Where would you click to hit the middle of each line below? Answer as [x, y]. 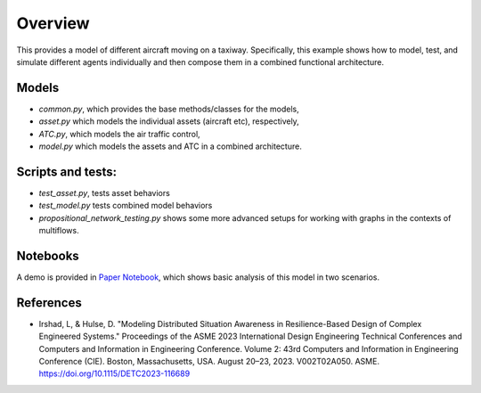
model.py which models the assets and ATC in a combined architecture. [170, 146]
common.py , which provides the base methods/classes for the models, [169, 109]
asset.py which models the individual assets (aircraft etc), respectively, [169, 121]
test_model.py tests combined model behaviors [126, 206]
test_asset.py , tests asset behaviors [105, 192]
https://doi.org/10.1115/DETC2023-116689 [114, 373]
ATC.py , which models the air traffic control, [119, 134]
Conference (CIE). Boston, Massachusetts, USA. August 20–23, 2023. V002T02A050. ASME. [209, 362]
